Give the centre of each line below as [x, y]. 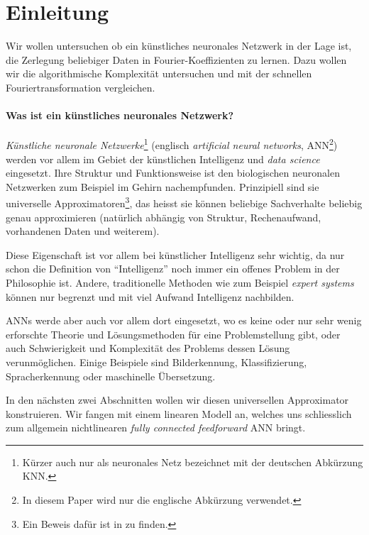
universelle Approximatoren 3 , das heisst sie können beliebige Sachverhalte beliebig [184, 202]
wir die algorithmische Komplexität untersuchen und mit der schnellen [159, 73]
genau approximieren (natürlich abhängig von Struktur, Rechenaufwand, [164, 217]
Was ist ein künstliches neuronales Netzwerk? [120, 115]
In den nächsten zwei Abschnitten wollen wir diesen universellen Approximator [177, 400]
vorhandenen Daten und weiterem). [83, 231]
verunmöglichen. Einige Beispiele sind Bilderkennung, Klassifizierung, [156, 362]
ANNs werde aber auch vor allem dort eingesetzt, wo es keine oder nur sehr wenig [184, 320]
